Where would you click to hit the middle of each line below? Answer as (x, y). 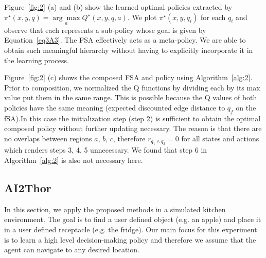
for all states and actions (220, 138)
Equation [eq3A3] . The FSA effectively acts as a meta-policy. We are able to (125, 40)
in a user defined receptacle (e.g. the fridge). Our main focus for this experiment (131, 229)
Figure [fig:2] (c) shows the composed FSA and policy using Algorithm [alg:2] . (128, 77)
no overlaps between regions (48, 138)
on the (246, 107)
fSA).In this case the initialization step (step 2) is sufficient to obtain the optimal (132, 118)
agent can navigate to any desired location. (72, 250)
